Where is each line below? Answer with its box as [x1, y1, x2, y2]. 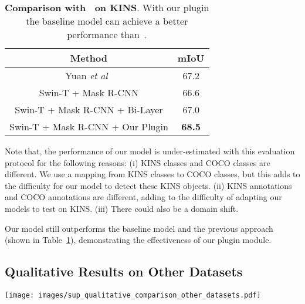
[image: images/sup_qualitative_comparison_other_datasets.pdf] [5, 291, 261, 299]
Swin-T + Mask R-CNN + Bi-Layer [15, 103, 163, 116]
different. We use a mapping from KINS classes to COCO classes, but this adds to [5, 168, 300, 180]
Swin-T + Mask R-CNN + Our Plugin [9, 120, 168, 133]
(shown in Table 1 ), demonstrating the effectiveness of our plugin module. [5, 234, 272, 246]
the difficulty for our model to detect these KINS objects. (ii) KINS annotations [5, 179, 292, 191]
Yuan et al [65, 69, 108, 82]
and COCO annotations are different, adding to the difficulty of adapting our [5, 191, 282, 203]
